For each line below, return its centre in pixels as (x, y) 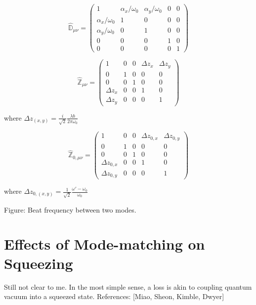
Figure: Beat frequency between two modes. (70, 209)
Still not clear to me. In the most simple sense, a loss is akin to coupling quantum (128, 286)
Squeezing (39, 263)
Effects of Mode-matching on (105, 243)
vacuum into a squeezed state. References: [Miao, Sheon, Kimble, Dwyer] (114, 296)
